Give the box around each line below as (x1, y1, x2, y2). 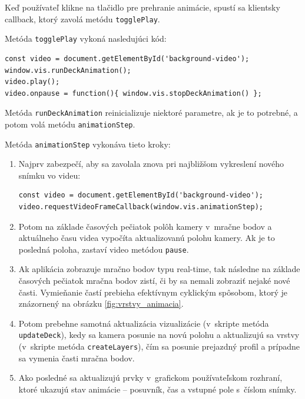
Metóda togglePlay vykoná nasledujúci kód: (5, 32, 167, 45)
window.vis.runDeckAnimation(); (5, 66, 131, 75)
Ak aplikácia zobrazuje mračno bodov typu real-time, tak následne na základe (18, 263, 300, 275)
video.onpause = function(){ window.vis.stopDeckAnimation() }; (5, 89, 262, 98)
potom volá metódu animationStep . (5, 118, 135, 130)
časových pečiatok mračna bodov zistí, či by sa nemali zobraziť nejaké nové (18, 274, 290, 287)
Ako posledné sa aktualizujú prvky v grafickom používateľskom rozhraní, (18, 371, 283, 384)
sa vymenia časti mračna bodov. (18, 351, 135, 364)
